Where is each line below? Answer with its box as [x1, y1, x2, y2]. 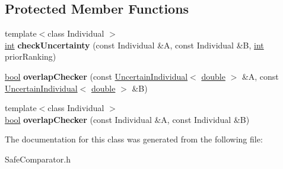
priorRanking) [5, 50, 56, 63]
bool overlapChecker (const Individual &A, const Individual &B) [5, 113, 250, 125]
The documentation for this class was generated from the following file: [5, 133, 263, 145]
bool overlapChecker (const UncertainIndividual [5, 70, 188, 82]
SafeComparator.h [5, 152, 71, 165]
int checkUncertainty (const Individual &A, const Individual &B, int [5, 38, 264, 51]
